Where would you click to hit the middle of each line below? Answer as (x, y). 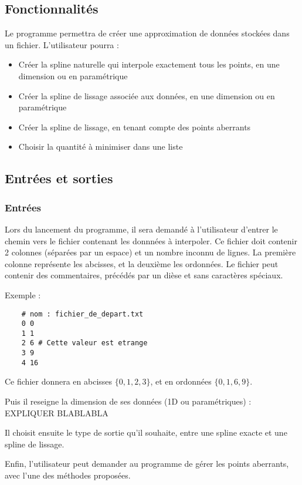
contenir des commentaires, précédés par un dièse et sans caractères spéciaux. (144, 275)
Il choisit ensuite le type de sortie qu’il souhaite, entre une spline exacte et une (146, 432)
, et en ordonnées (181, 381)
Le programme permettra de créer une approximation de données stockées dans (147, 33)
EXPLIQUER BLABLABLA (57, 412)
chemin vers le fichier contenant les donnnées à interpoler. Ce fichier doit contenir (151, 240)
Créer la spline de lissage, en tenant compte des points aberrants (135, 127)
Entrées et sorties (59, 178)
